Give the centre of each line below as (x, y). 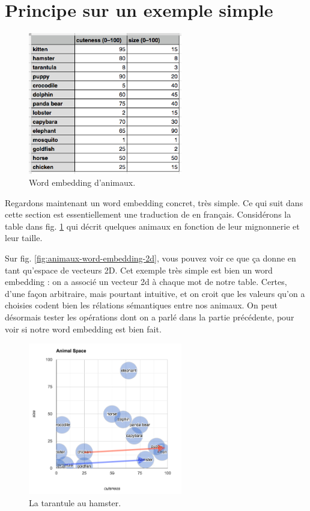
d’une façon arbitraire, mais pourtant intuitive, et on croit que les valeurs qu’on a (155, 293)
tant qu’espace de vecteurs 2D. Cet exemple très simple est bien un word (139, 270)
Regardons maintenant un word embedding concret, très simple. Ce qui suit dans (154, 202)
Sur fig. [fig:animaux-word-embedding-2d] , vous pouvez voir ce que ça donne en (150, 258)
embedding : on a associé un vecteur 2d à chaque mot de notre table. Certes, (146, 282)
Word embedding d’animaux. (82, 182)
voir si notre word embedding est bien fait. (83, 329)
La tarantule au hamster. (75, 502)
